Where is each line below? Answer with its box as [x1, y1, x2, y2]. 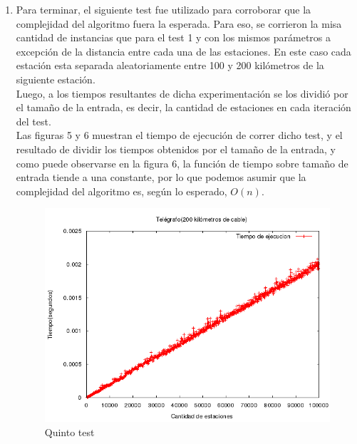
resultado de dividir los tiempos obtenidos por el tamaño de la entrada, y [16, 141, 336, 156]
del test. [16, 113, 51, 128]
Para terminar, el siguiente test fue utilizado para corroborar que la [16, 2, 311, 16]
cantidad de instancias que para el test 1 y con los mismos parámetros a [16, 30, 331, 45]
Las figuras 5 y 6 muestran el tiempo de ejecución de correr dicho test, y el [16, 128, 343, 143]
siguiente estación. [16, 71, 95, 86]
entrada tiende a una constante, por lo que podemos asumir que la [16, 170, 306, 185]
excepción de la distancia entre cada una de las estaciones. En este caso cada [16, 43, 351, 58]
